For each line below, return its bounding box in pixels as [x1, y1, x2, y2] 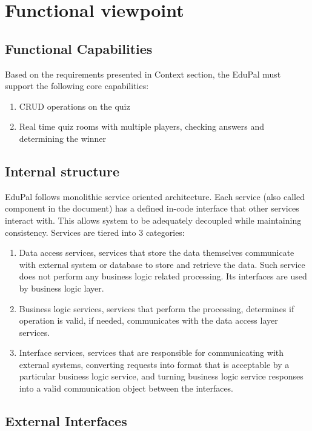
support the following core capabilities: [5, 79, 149, 92]
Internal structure [5, 161, 120, 180]
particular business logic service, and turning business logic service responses [19, 370, 304, 383]
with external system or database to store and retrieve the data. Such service [19, 258, 305, 270]
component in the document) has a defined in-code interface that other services [5, 202, 299, 215]
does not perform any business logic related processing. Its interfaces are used [19, 270, 307, 282]
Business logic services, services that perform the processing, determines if [19, 302, 294, 315]
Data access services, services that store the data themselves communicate [19, 246, 294, 259]
